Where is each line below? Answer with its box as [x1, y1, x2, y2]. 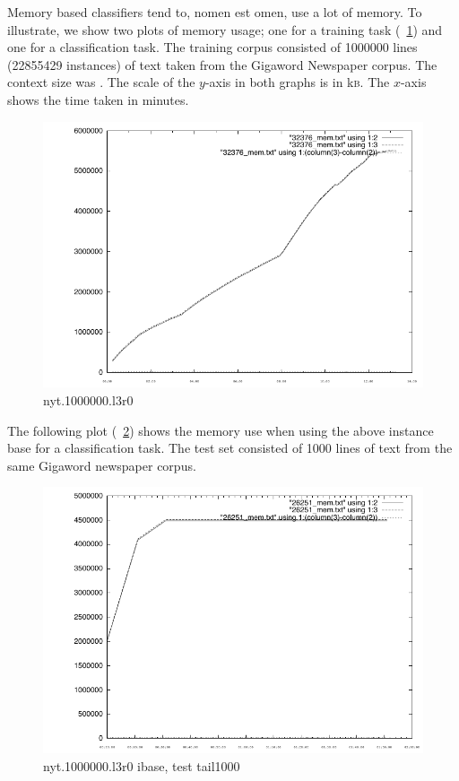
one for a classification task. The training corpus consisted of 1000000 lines [7, 38, 418, 56]
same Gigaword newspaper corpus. [7, 456, 196, 474]
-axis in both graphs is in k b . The [204, 73, 390, 91]
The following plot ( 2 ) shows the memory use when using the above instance [7, 421, 434, 439]
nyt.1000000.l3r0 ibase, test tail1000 [43, 756, 240, 775]
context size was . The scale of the [7, 73, 195, 91]
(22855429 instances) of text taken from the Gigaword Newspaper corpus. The [7, 55, 437, 74]
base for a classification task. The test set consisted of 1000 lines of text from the [7, 438, 453, 457]
